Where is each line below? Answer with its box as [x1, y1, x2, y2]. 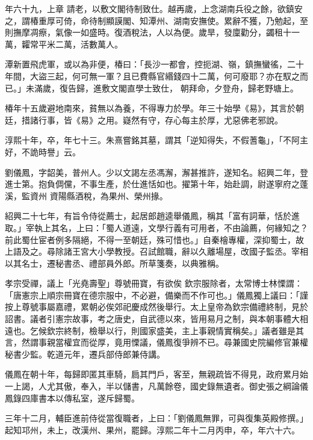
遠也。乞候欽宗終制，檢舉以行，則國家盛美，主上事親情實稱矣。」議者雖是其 [5, 324, 304, 336]
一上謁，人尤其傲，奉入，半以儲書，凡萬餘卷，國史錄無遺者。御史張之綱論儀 [5, 380, 308, 392]
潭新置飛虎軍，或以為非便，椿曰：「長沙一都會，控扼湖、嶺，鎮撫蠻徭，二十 [5, 58, 304, 70]
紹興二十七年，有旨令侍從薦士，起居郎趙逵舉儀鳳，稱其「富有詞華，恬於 [5, 209, 291, 222]
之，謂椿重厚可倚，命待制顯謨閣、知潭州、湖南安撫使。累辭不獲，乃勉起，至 [5, 14, 308, 26]
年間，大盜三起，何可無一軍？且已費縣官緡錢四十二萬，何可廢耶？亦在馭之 [5, 69, 300, 82]
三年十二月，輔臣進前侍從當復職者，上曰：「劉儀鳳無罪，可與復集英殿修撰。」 [5, 412, 308, 424]
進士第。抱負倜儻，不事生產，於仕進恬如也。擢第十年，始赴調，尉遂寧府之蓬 [5, 178, 308, 190]
